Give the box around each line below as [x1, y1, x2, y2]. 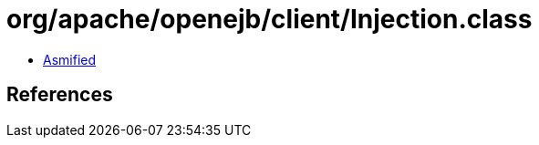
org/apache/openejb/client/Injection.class [6, 4, 533, 35]
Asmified [43, 51, 97, 67]
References [6, 83, 113, 107]
